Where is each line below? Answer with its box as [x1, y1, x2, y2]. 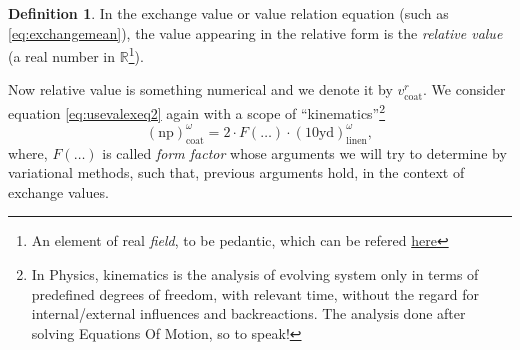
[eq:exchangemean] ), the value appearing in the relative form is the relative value [8, 22, 503, 43]
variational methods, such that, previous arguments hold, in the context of [8, 162, 465, 183]
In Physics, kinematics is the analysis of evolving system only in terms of [31, 263, 479, 284]
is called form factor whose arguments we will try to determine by [102, 142, 507, 163]
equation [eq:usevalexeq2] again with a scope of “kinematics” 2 [8, 100, 386, 123]
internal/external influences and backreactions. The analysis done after [31, 303, 466, 324]
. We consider [423, 79, 506, 100]
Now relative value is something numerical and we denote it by [8, 79, 393, 100]
